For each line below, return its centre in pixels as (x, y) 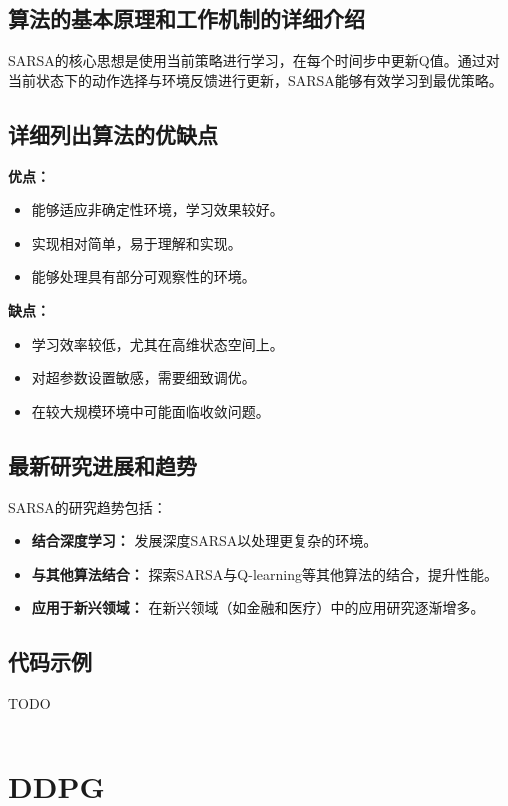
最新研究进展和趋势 (102, 464)
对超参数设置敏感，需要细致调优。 (143, 377)
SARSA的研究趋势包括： (87, 506)
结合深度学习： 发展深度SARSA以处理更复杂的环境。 (204, 540)
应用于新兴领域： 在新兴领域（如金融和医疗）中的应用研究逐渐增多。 (258, 607)
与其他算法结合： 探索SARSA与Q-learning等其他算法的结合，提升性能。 (264, 573)
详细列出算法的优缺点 (113, 133)
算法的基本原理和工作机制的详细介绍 (186, 18)
